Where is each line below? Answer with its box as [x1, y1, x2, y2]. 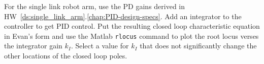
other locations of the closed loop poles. [4, 50, 127, 61]
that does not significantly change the [140, 40, 257, 51]
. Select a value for [71, 40, 129, 51]
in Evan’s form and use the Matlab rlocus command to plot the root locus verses [4, 30, 259, 41]
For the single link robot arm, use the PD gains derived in [4, 1, 185, 11]
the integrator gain [4, 40, 62, 51]
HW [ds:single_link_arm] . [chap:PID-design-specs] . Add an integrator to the [4, 11, 242, 21]
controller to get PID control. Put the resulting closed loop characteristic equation [4, 21, 260, 31]
